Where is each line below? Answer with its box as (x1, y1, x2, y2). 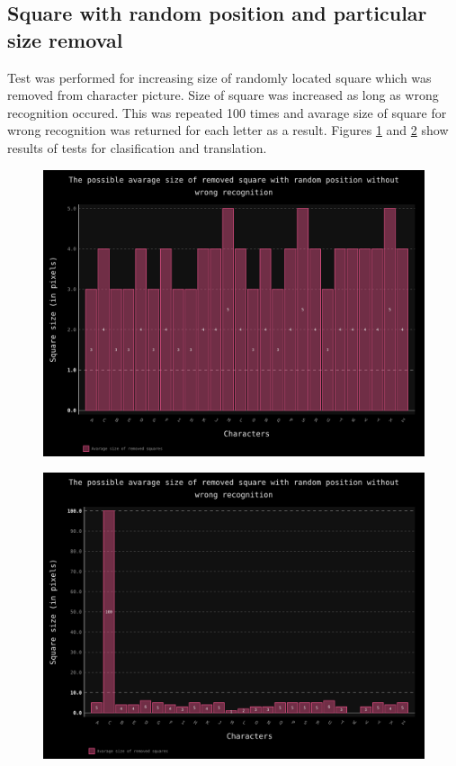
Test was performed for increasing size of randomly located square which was (7, 68, 432, 86)
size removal (7, 25, 123, 53)
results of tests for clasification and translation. (7, 138, 267, 157)
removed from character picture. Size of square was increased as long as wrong (7, 86, 439, 104)
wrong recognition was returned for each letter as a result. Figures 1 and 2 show (7, 121, 449, 140)
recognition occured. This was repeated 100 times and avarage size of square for (7, 103, 447, 122)
